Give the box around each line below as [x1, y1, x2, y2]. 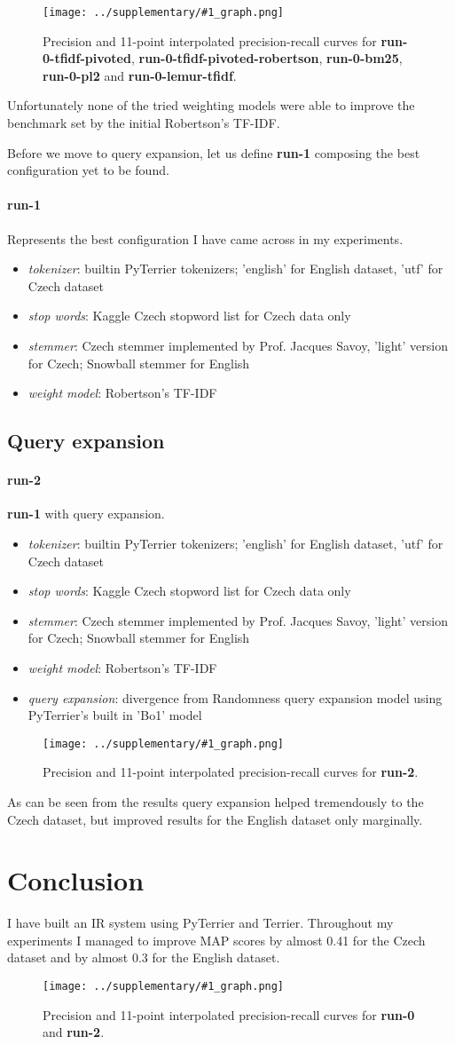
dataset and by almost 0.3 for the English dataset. [7, 948, 280, 967]
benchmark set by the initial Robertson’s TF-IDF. [7, 114, 280, 132]
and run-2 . [43, 1023, 105, 1041]
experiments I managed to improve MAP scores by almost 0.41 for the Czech [7, 930, 426, 949]
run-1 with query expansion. [7, 504, 165, 523]
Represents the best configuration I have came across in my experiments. [7, 229, 404, 248]
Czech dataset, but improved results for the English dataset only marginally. [7, 810, 423, 828]
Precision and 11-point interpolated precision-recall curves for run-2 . [43, 763, 419, 781]
